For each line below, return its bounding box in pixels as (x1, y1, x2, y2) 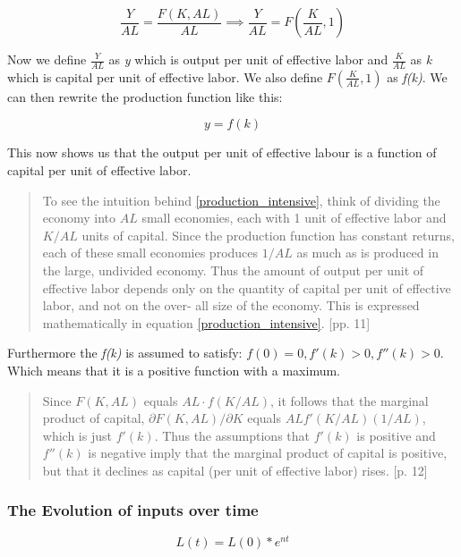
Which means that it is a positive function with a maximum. (7, 360, 341, 379)
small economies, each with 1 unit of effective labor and (141, 208, 447, 227)
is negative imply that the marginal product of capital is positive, (88, 443, 448, 462)
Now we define (7, 50, 87, 68)
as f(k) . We (387, 67, 448, 86)
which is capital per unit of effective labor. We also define (7, 67, 323, 86)
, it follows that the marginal (270, 391, 429, 409)
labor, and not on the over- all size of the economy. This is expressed (42, 296, 420, 315)
